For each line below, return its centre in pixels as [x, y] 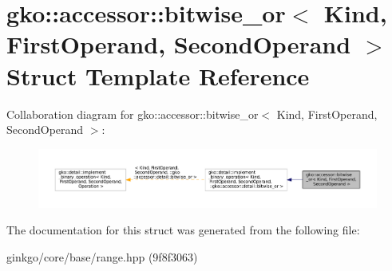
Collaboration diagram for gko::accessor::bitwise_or [133, 114]
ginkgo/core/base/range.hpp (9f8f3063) [102, 257]
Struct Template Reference [158, 75]
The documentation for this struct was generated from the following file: [183, 230]
